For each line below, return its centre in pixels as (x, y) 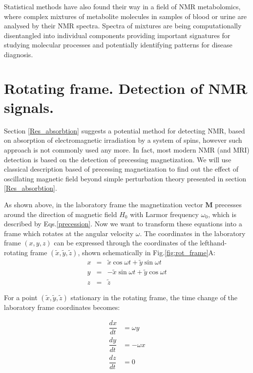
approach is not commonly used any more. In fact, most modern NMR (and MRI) (127, 150)
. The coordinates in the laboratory (193, 233)
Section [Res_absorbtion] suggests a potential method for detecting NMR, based (125, 130)
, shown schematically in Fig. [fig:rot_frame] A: (147, 252)
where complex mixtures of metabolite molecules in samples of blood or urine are (126, 16)
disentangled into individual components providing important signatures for (117, 35)
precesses (228, 205)
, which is (222, 214)
